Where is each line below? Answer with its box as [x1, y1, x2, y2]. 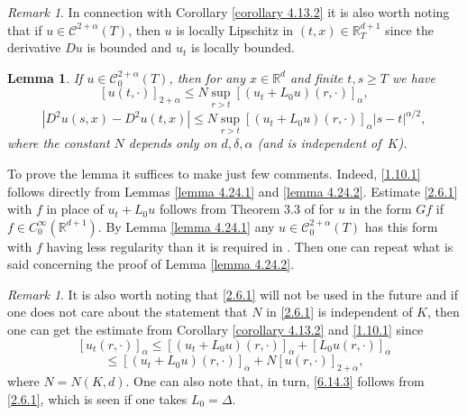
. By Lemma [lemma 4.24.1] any [97, 217, 275, 235]
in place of [46, 199, 104, 218]
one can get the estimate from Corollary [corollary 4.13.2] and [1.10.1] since [7, 320, 424, 339]
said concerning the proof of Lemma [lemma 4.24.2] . [7, 254, 295, 273]
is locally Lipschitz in [176, 20, 294, 39]
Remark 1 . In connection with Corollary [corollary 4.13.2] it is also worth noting [7, 3, 450, 21]
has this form [364, 217, 438, 235]
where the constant [7, 134, 110, 152]
